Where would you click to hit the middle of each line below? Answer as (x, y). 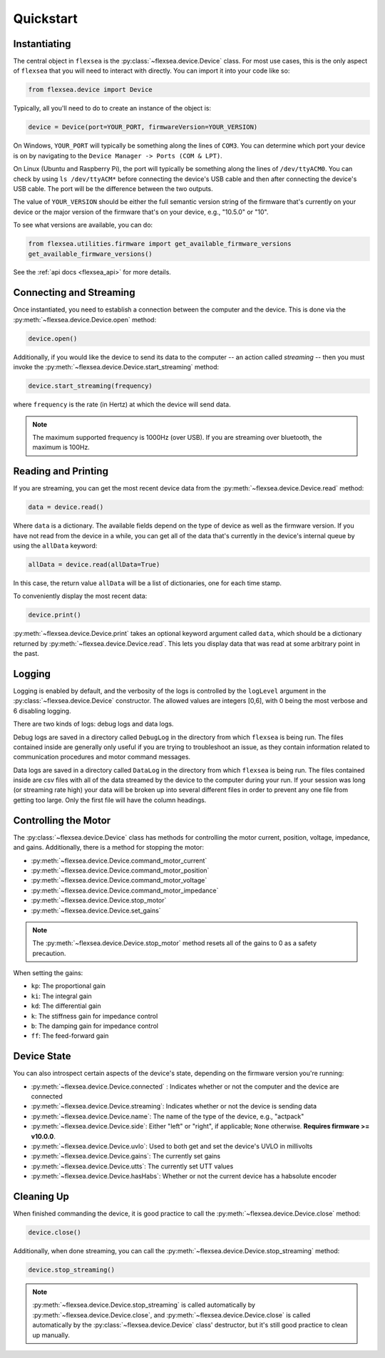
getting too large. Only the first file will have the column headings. (110, 800)
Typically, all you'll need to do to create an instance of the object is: (112, 108)
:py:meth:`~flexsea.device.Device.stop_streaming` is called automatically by (144, 1305)
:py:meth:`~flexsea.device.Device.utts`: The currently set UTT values (132, 1166)
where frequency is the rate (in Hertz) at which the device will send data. (122, 405)
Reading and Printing (61, 472)
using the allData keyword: (55, 545)
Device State (42, 1056)
